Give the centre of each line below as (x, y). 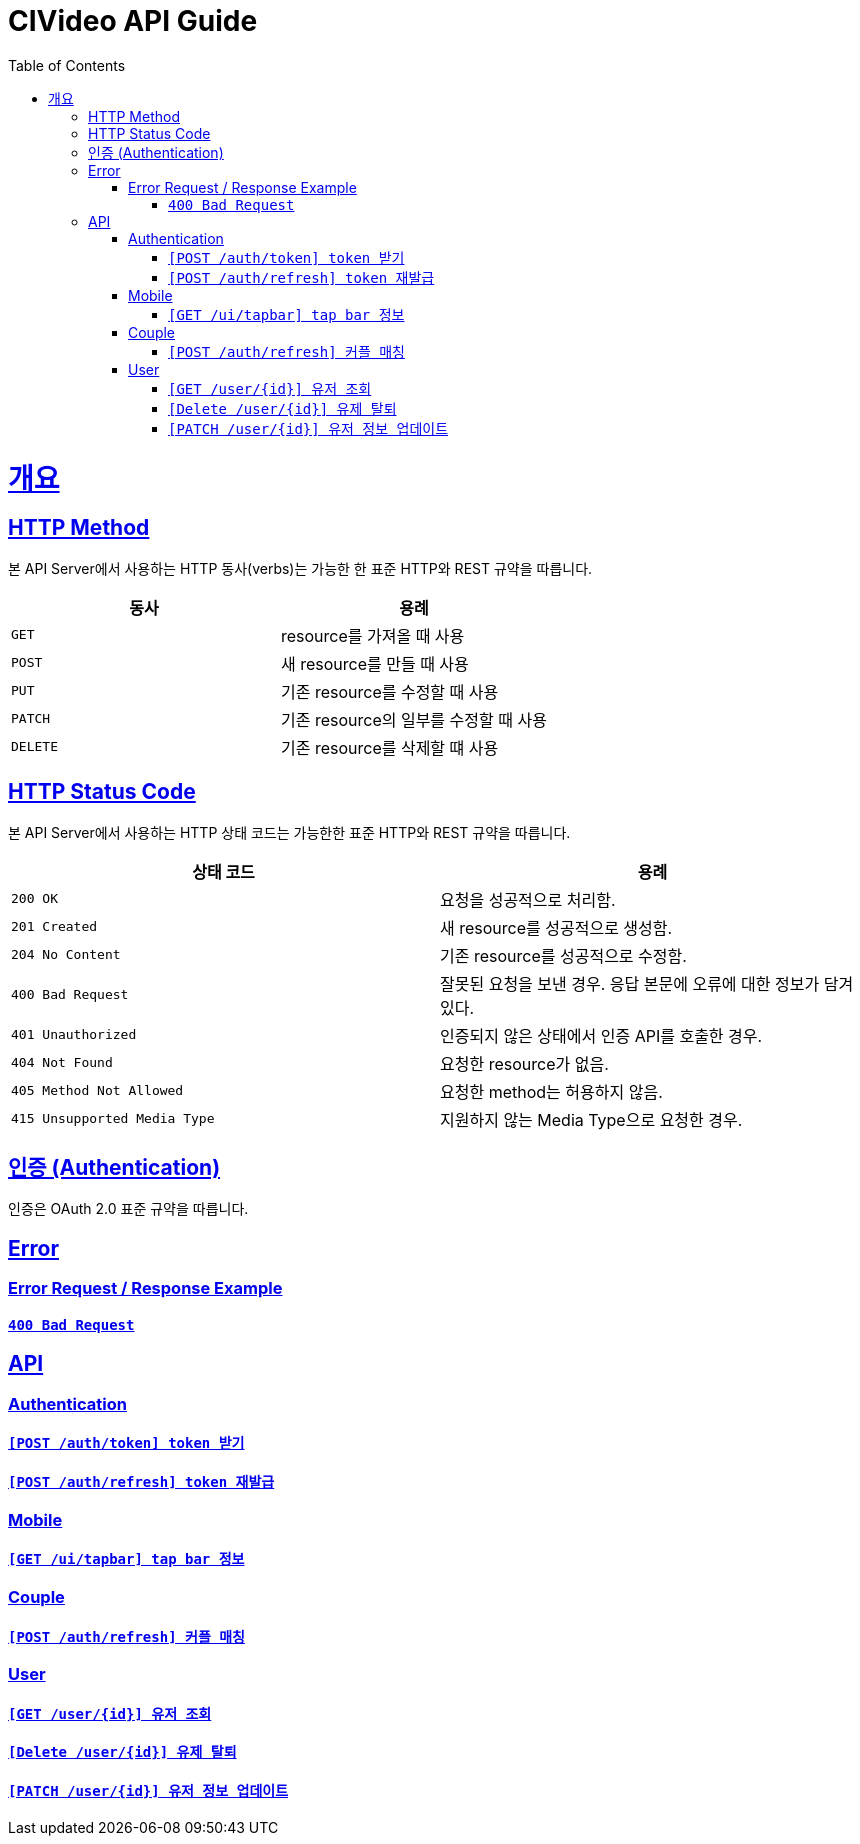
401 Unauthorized (74, 1035)
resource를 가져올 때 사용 (372, 635)
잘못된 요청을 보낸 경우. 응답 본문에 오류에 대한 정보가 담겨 (647, 983)
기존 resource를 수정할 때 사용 (389, 691)
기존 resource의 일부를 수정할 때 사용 (413, 719)
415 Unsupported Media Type (113, 1119)
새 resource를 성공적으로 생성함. (556, 927)
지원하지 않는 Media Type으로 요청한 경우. (591, 1119)
